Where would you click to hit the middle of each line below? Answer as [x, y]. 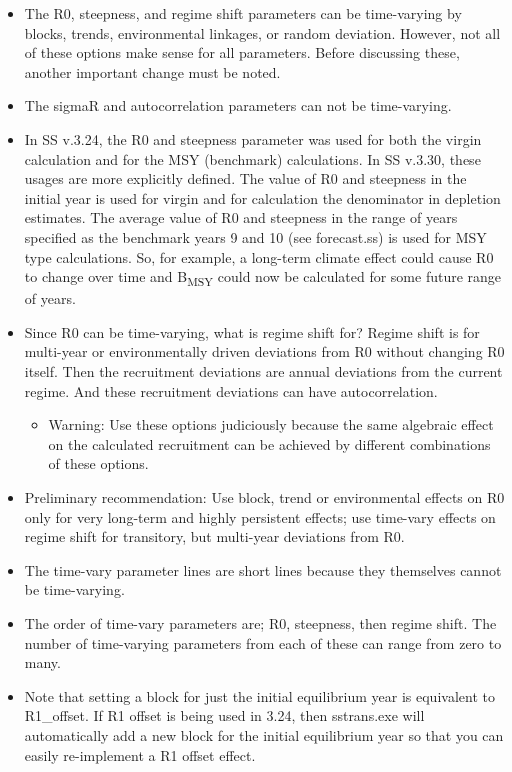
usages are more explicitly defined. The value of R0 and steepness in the [245, 178]
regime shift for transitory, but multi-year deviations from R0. [214, 536]
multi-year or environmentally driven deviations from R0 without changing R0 [264, 351]
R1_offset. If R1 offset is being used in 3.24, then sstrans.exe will [224, 715]
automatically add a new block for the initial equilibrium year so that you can [264, 734]
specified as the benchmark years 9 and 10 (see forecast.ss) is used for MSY [255, 236]
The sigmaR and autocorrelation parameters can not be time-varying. [238, 105]
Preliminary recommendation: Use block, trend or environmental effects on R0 [264, 497]
